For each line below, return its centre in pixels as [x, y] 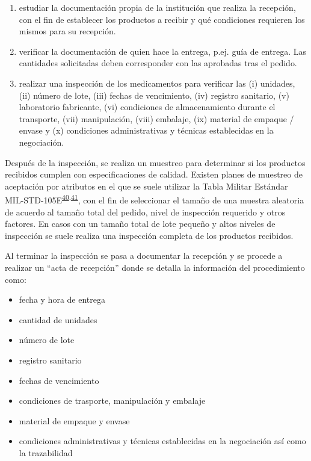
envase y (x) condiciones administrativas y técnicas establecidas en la [146, 130]
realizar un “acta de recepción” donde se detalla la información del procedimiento [155, 267]
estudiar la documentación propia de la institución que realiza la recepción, [157, 7]
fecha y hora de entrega [62, 299]
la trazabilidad [46, 452]
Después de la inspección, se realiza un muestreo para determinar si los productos [155, 162]
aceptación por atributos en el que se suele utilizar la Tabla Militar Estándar [146, 186]
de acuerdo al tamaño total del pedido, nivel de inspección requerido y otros [145, 212]
